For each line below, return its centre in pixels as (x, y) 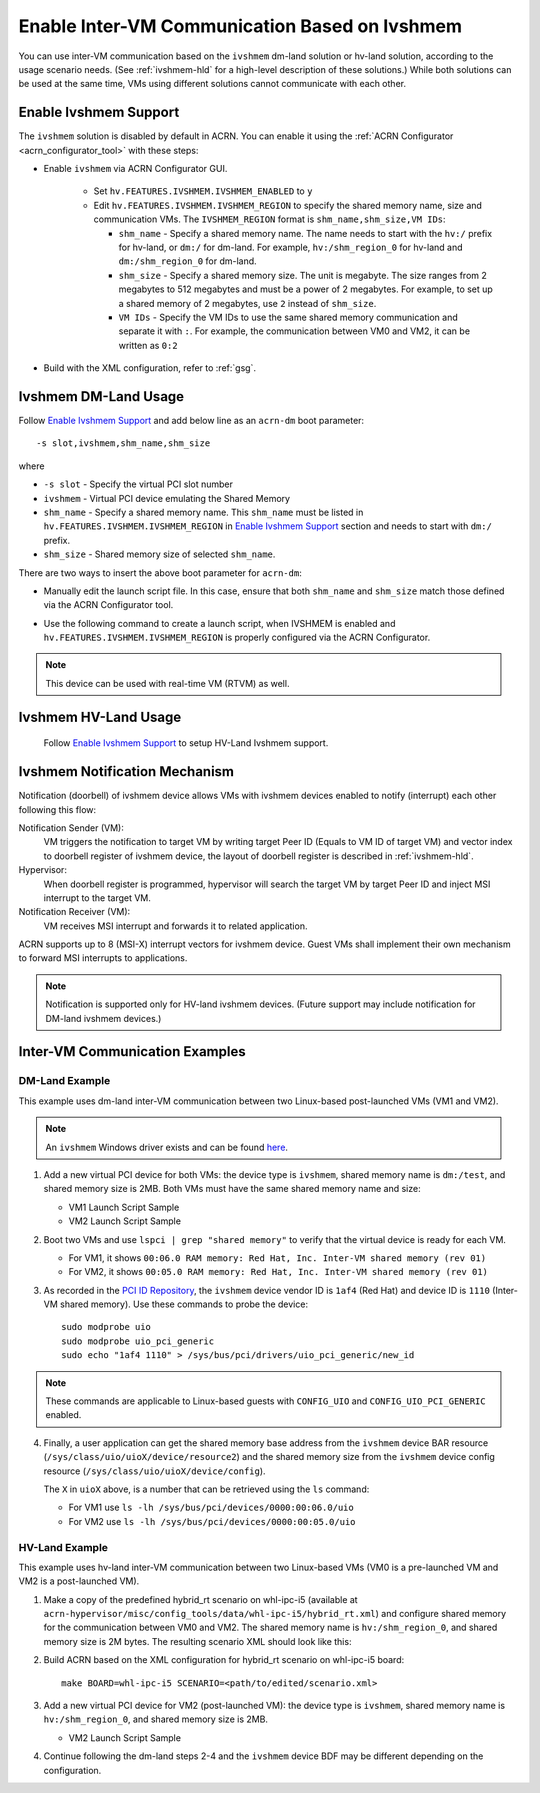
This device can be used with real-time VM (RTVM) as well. (167, 683)
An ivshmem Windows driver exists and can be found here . (167, 1147)
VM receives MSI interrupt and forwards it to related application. (175, 926)
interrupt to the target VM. (97, 897)
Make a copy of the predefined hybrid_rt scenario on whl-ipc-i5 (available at (201, 1599)
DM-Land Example (64, 1081)
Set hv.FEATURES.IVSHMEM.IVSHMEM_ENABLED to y (203, 191)
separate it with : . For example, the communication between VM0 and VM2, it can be (294, 331)
